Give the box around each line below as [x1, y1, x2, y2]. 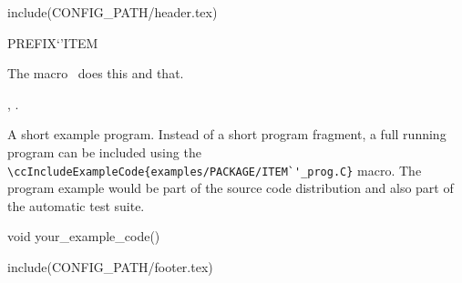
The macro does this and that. [7, 64, 184, 83]
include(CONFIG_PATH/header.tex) [7, 3, 218, 21]
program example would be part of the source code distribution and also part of [7, 178, 454, 197]
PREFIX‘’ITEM [7, 33, 98, 52]
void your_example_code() [7, 227, 160, 246]
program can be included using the [7, 142, 201, 161]
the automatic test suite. [7, 196, 145, 215]
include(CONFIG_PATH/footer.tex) [7, 258, 213, 276]
